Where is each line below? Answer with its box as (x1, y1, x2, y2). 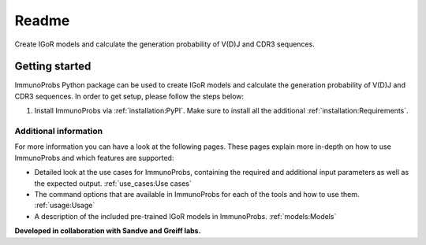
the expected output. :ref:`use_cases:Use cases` (34, 178, 192, 188)
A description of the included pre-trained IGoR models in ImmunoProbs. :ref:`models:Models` (34, 211, 337, 221)
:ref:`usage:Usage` (34, 201, 95, 210)
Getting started (14, 60, 92, 73)
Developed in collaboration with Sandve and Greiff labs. (14, 226, 201, 236)
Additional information (14, 126, 103, 136)
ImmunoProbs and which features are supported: (14, 153, 174, 162)
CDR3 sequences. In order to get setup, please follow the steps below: (14, 91, 245, 101)
